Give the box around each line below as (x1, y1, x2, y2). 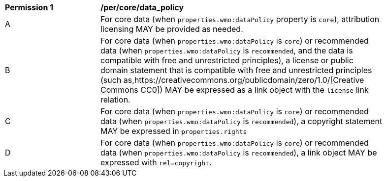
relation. (100, 95, 130, 104)
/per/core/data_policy (100, 2, 184, 12)
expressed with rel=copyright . (100, 157, 212, 167)
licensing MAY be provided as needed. (100, 24, 243, 34)
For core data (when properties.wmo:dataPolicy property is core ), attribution (100, 14, 380, 24)
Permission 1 (5, 2, 54, 12)
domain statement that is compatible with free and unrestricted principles (100, 65, 372, 75)
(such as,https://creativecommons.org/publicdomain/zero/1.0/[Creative (100, 75, 364, 85)
